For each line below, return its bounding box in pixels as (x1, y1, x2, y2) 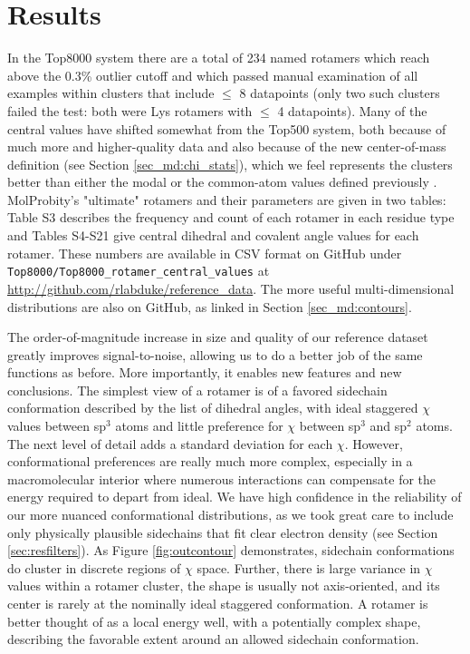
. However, (344, 434, 403, 453)
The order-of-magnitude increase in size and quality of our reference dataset (7, 327, 428, 347)
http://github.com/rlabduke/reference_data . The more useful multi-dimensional (7, 278, 455, 298)
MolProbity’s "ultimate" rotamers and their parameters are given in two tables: (7, 190, 446, 209)
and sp (369, 416, 408, 435)
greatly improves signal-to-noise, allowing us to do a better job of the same (7, 345, 423, 364)
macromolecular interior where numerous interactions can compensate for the (7, 469, 436, 488)
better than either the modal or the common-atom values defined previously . (7, 172, 437, 191)
